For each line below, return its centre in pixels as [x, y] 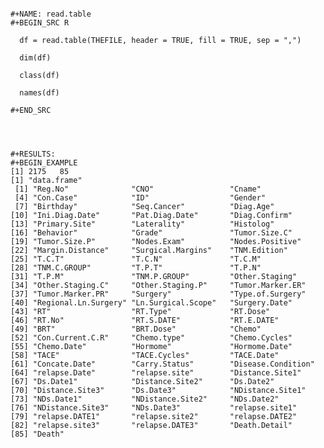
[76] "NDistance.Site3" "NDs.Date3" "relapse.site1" [154, 408]
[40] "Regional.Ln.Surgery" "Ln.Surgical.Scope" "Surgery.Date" [151, 303]
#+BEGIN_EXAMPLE [44, 163]
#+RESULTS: [33, 154]
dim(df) [35, 58]
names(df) [39, 93]
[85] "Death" [37, 434]
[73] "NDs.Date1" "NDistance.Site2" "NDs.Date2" [145, 399]
